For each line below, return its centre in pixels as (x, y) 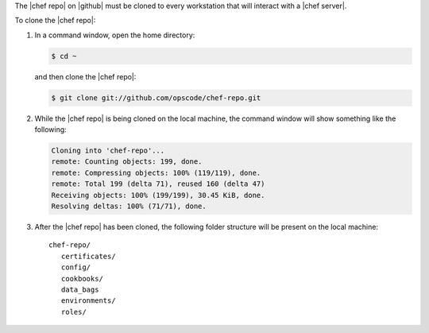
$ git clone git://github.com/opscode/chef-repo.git (156, 98)
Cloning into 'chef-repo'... (108, 151)
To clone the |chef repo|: (55, 21)
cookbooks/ (82, 279)
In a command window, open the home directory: (115, 35)
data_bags (80, 289)
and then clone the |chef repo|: (85, 76)
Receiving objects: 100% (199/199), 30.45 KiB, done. (158, 195)
